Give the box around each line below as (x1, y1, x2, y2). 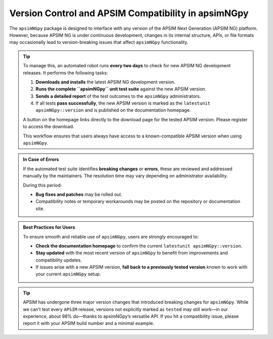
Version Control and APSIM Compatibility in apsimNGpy (9, 8, 249, 19)
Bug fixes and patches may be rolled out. (35, 191, 122, 197)
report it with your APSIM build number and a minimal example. (23, 320, 155, 326)
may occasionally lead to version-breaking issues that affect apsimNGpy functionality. (9, 39, 189, 45)
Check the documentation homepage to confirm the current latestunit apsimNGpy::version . (35, 243, 243, 249)
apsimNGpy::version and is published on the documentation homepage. (35, 107, 191, 113)
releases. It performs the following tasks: (23, 70, 108, 76)
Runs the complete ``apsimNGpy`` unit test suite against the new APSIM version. (35, 86, 207, 92)
